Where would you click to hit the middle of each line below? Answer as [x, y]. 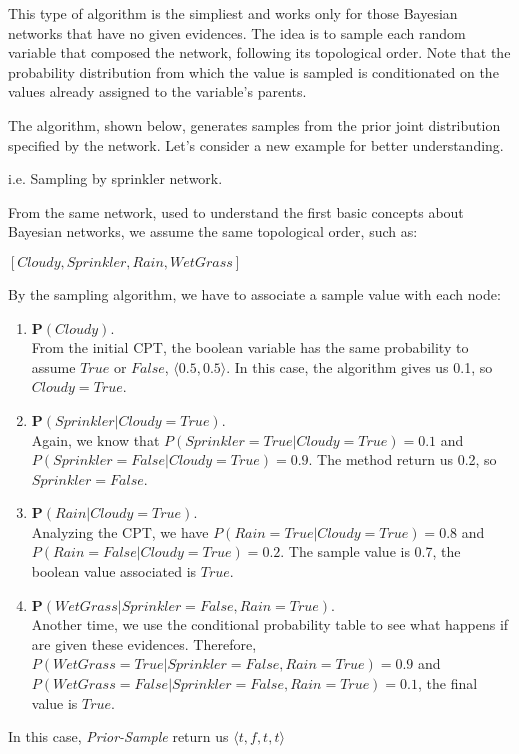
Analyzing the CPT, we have [120, 531]
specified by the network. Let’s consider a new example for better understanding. [256, 144]
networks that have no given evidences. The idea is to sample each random [237, 32]
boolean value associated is [114, 571]
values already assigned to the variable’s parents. [157, 91]
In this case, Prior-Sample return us [118, 736]
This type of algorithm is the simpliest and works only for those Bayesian [233, 13]
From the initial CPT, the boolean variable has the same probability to [250, 347]
